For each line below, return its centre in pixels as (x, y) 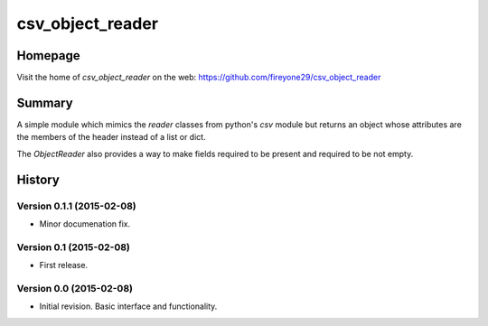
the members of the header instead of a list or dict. (112, 137)
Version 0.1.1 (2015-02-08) (77, 206)
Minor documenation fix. (85, 224)
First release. (64, 265)
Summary (45, 102)
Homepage (48, 56)
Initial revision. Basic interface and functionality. (128, 306)
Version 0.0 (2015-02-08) (75, 288)
